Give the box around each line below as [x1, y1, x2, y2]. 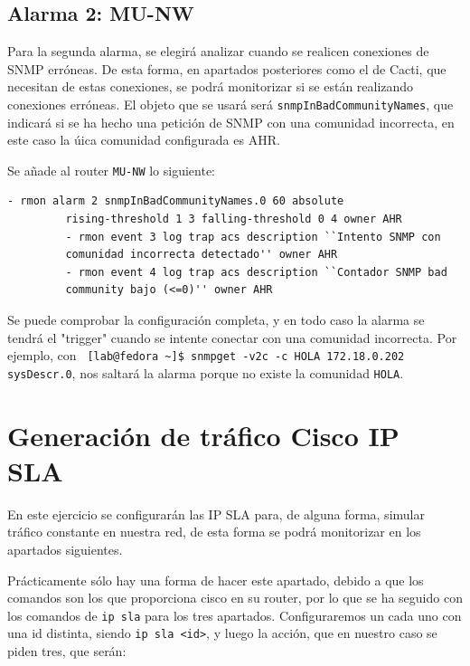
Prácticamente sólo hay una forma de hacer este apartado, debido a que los [7, 570, 424, 589]
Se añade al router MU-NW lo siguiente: [7, 160, 216, 179]
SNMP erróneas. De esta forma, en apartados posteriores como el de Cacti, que [7, 59, 446, 78]
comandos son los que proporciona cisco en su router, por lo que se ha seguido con [7, 588, 463, 607]
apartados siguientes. [7, 540, 123, 559]
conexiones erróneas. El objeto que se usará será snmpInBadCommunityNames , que [7, 94, 454, 113]
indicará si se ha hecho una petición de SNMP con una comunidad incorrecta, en [7, 112, 455, 131]
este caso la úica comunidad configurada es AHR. [7, 130, 280, 149]
